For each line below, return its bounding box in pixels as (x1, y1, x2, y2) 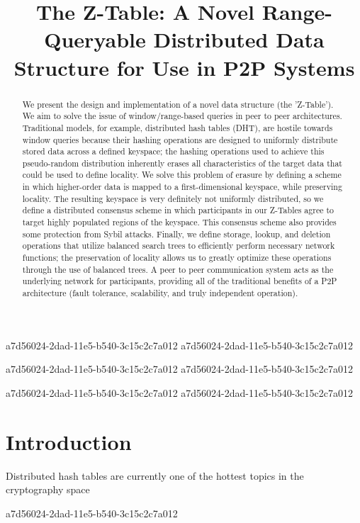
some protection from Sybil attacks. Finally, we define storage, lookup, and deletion (22, 227, 331, 240)
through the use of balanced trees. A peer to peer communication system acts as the (22, 263, 334, 275)
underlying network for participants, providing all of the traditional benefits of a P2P (22, 275, 337, 287)
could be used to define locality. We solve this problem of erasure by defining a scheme (22, 169, 342, 181)
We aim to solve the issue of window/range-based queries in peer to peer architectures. (22, 110, 342, 122)
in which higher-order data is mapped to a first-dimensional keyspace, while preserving (22, 181, 342, 193)
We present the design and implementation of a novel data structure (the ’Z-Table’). (22, 98, 334, 110)
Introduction (6, 427, 132, 456)
